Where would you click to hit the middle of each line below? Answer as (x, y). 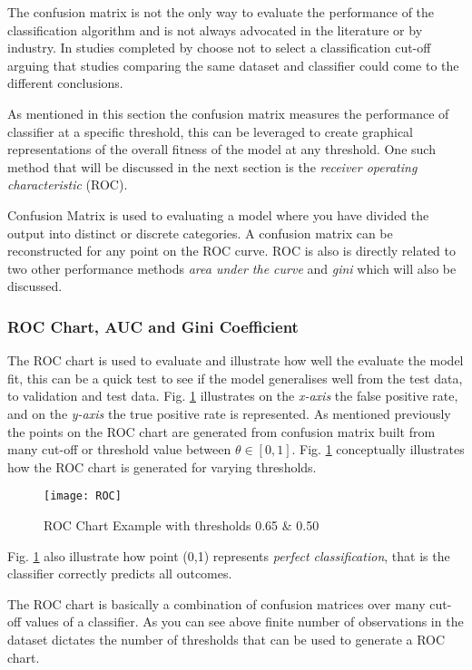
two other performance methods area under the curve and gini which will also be (232, 268)
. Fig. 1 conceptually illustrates (378, 449)
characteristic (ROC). (68, 184)
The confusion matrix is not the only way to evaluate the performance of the (221, 12)
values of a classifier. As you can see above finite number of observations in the (244, 621)
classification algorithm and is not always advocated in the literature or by (215, 29)
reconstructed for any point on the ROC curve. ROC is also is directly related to (232, 251)
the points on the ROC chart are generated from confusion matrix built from (221, 431)
